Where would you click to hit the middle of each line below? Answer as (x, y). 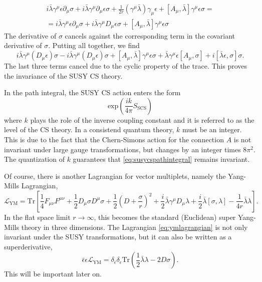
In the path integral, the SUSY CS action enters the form (92, 92)
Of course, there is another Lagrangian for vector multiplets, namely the (115, 176)
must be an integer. (212, 129)
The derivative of (30, 35)
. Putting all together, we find (94, 45)
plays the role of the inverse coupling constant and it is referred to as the (142, 119)
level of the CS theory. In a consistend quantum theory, (89, 129)
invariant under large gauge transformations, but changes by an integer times (122, 149)
